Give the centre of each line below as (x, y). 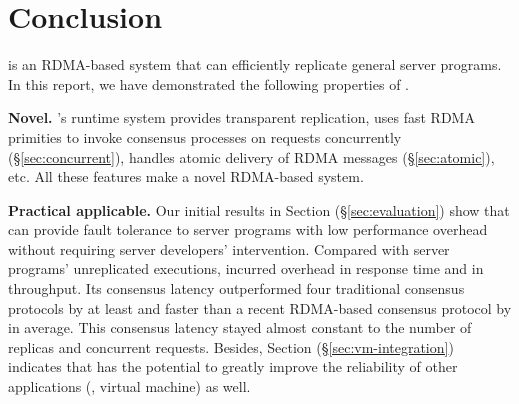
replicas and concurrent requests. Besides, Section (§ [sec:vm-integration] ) (231, 346)
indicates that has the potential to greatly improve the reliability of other (233, 366)
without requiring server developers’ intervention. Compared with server (229, 248)
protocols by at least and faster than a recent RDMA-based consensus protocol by (260, 307)
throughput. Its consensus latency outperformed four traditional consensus (236, 288)
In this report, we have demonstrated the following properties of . (208, 83)
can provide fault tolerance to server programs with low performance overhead (248, 229)
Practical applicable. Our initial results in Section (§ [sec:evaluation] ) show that (259, 209)
